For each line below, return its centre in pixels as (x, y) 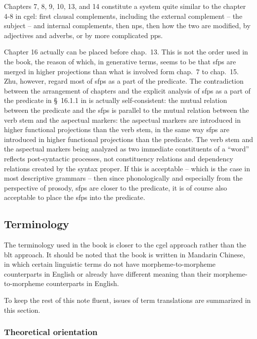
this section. (22, 310)
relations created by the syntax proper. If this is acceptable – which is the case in (127, 168)
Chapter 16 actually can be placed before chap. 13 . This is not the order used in (126, 52)
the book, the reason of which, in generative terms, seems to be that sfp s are (120, 61)
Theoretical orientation (51, 332)
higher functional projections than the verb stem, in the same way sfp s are (117, 129)
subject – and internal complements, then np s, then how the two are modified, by (127, 25)
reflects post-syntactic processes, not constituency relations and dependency (119, 158)
